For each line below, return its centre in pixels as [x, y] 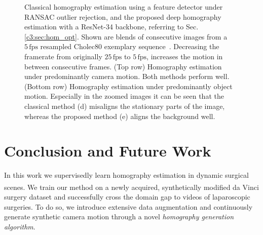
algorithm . [20, 226]
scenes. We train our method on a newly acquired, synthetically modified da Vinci [131, 187]
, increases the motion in [185, 56]
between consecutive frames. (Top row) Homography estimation [123, 66]
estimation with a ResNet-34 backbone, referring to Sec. [111, 27]
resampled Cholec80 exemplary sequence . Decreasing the [130, 46]
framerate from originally [63, 56]
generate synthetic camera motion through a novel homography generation [119, 217]
